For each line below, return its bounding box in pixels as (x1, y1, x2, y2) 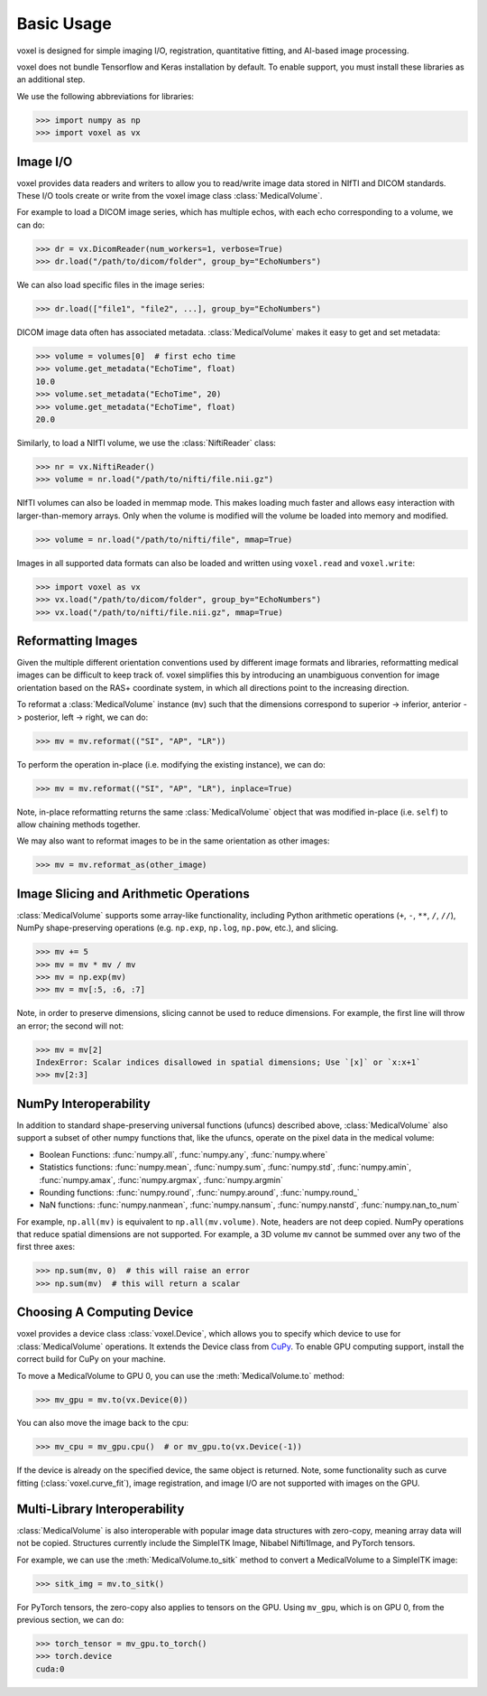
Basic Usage (16, 14, 112, 33)
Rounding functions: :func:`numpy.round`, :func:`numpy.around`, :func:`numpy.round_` (39, 1187, 360, 1197)
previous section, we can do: (16, 1614, 124, 1625)
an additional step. (16, 74, 86, 85)
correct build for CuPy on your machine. (16, 1354, 166, 1365)
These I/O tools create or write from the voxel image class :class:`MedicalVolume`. (16, 190, 323, 200)
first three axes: (16, 1242, 76, 1253)
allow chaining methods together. (16, 818, 141, 830)
